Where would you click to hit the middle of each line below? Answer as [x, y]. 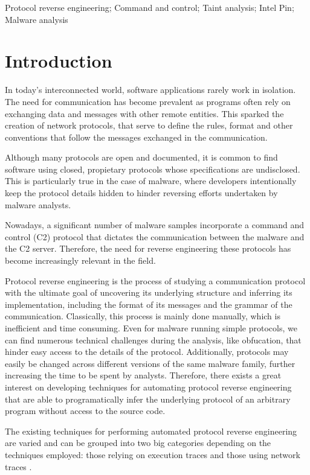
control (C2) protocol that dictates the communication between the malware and [155, 236]
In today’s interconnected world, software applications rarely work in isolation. [150, 90]
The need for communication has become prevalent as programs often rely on [148, 101]
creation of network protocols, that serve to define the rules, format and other [149, 125]
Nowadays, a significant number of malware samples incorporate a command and [155, 225]
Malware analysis [37, 19]
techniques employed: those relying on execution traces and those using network [153, 454]
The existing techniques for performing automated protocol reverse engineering [151, 431]
